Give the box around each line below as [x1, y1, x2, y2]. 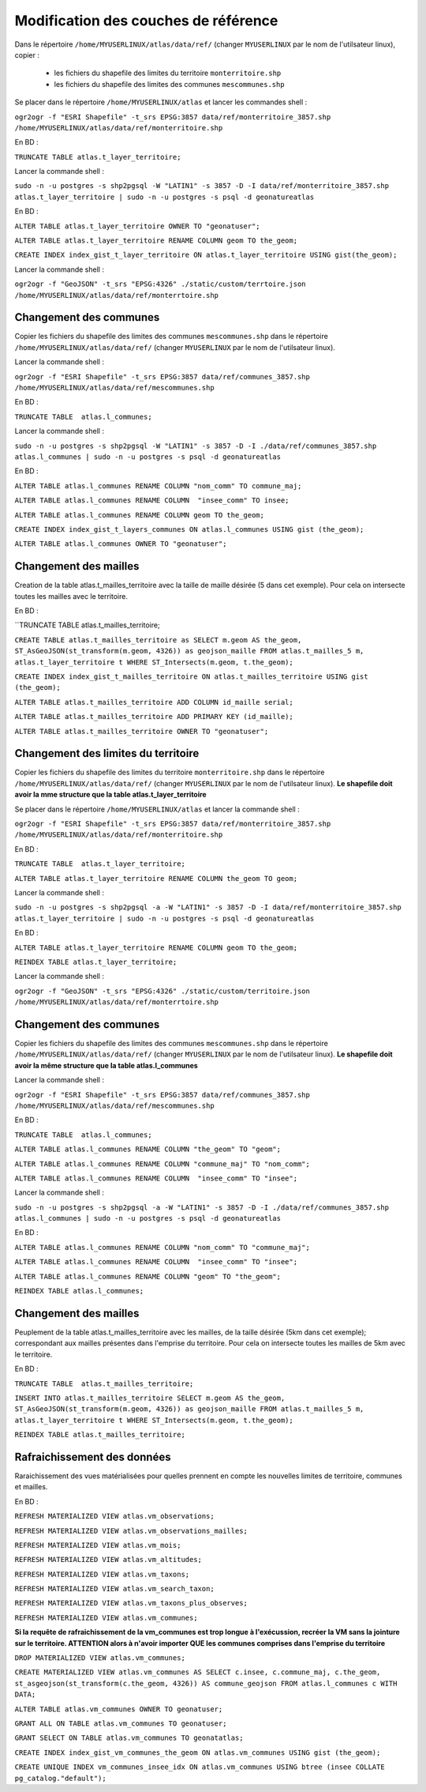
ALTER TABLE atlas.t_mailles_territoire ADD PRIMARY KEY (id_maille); [14, 712, 293, 721]
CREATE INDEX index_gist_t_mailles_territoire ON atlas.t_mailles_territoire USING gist [14, 672, 368, 681]
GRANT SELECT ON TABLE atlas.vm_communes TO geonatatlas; [14, 1734, 244, 1742]
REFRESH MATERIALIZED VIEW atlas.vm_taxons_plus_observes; [14, 1598, 248, 1608]
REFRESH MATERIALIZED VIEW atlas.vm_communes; [14, 1613, 198, 1622]
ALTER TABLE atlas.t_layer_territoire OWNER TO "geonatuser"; [14, 221, 260, 231]
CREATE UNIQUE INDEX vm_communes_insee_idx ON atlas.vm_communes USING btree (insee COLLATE [14, 1763, 386, 1771]
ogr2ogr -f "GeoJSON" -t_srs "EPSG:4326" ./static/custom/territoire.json [14, 986, 311, 996]
